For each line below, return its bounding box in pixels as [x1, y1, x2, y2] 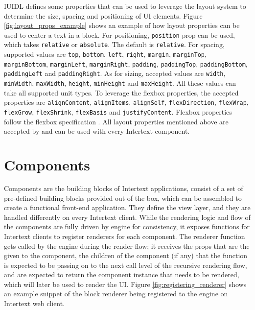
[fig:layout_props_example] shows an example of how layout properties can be [4, 20, 240, 30]
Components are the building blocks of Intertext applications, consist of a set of [4, 183, 243, 193]
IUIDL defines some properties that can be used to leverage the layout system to [4, 1, 246, 11]
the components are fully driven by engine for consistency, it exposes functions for [4, 221, 250, 232]
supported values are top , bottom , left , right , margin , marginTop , [4, 49, 207, 59]
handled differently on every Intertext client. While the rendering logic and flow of [4, 212, 251, 222]
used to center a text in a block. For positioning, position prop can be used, [4, 29, 235, 40]
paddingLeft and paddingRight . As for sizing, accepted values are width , [4, 68, 226, 78]
